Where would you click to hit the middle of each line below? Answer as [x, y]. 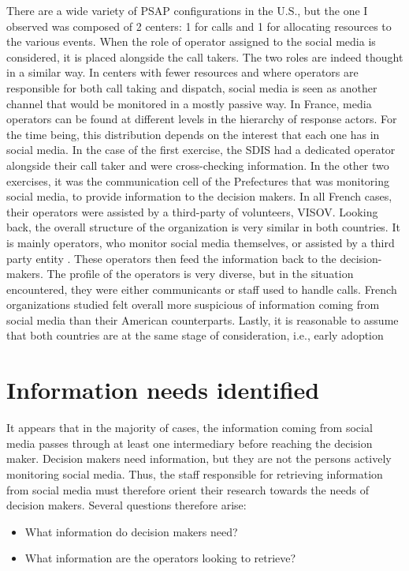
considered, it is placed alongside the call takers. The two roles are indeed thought [205, 56]
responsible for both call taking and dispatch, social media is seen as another [192, 87]
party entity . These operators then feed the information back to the [171, 258]
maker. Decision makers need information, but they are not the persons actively [199, 458]
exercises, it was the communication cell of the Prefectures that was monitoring [198, 180]
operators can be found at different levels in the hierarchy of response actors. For [202, 119]
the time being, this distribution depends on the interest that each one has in [193, 134]
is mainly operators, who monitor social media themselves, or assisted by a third [201, 242]
